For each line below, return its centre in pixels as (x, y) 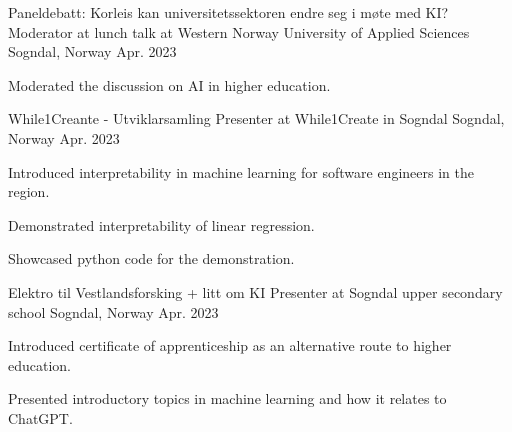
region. (29, 191)
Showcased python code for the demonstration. (151, 258)
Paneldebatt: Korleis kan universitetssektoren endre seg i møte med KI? (228, 12)
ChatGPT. (40, 417)
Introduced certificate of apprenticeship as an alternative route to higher (230, 345)
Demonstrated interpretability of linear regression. (161, 224)
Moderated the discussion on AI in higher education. (169, 84)
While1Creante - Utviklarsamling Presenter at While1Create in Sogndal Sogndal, (256, 118)
